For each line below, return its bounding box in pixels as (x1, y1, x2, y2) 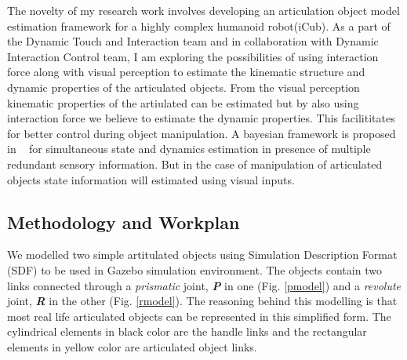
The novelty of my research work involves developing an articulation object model (7, 2, 400, 18)
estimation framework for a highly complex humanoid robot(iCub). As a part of (7, 17, 391, 34)
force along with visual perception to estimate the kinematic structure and (7, 64, 365, 80)
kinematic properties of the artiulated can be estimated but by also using (7, 94, 359, 111)
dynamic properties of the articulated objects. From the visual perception (7, 78, 360, 95)
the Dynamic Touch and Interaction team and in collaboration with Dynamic (7, 33, 379, 49)
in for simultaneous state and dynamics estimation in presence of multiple (7, 140, 371, 157)
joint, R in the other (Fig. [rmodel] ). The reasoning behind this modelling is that (7, 293, 398, 309)
